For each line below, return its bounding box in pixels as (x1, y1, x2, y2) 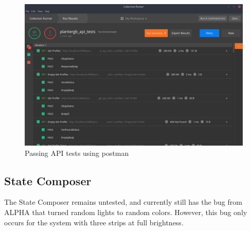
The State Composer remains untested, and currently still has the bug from (4, 197, 242, 207)
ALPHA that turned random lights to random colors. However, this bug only (4, 206, 247, 217)
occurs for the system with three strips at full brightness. (4, 217, 184, 227)
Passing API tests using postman (25, 147, 129, 158)
